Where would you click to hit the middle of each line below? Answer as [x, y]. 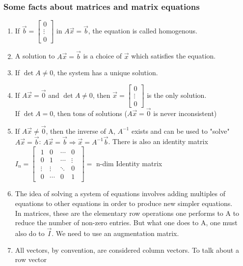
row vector [31, 259]
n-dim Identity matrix [129, 163]
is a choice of [103, 56]
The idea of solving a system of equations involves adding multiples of [120, 193]
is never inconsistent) [185, 113]
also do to [30, 233]
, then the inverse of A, [81, 131]
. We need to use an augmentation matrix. [115, 233]
